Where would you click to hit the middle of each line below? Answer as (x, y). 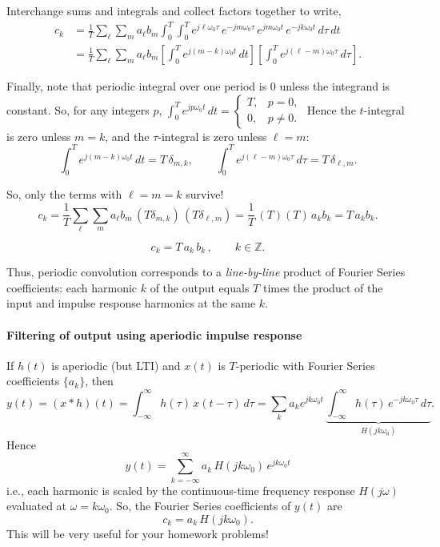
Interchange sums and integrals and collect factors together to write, (174, 10)
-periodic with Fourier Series (305, 365)
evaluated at (37, 506)
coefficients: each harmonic (72, 287)
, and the (127, 136)
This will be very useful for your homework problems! (138, 533)
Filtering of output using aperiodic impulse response (154, 334)
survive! (205, 194)
